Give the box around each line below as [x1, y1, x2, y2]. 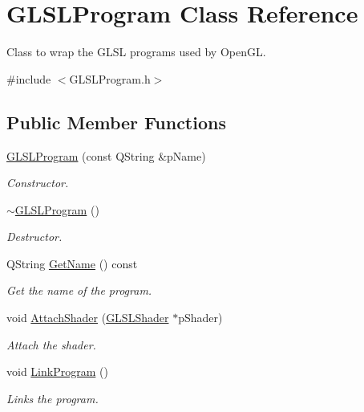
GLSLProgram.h [69, 70, 151, 87]
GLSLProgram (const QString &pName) [6, 147, 206, 164]
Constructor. [6, 174, 69, 191]
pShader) [178, 309, 223, 326]
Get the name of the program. [6, 282, 152, 299]
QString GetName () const [6, 255, 138, 271]
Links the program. [6, 390, 99, 406]
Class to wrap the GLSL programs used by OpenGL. [6, 43, 266, 60]
